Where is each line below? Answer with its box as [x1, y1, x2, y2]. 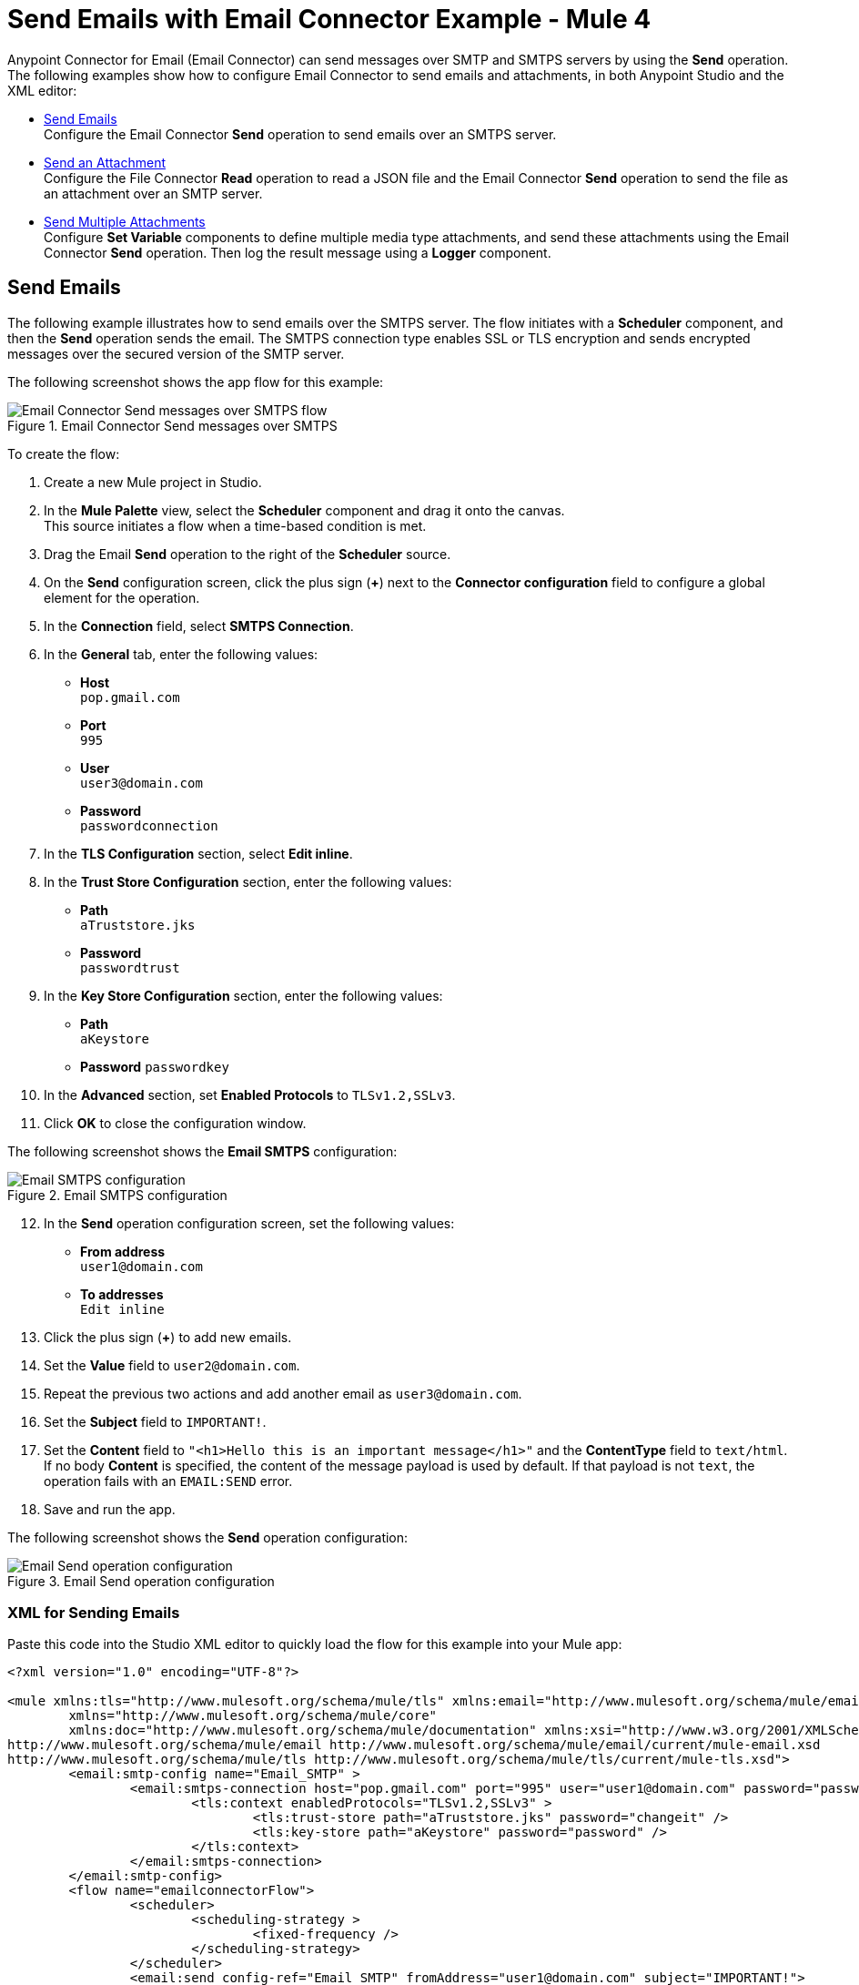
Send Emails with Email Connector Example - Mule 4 [7, 4, 652, 35]
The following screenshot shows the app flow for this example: [7, 373, 384, 390]
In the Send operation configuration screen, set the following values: [44, 1215, 455, 1231]
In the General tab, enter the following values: [44, 646, 318, 662]
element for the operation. [44, 589, 200, 606]
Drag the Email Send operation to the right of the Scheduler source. [44, 545, 451, 562]
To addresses [80, 1286, 164, 1302]
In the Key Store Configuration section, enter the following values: [44, 987, 443, 1003]
